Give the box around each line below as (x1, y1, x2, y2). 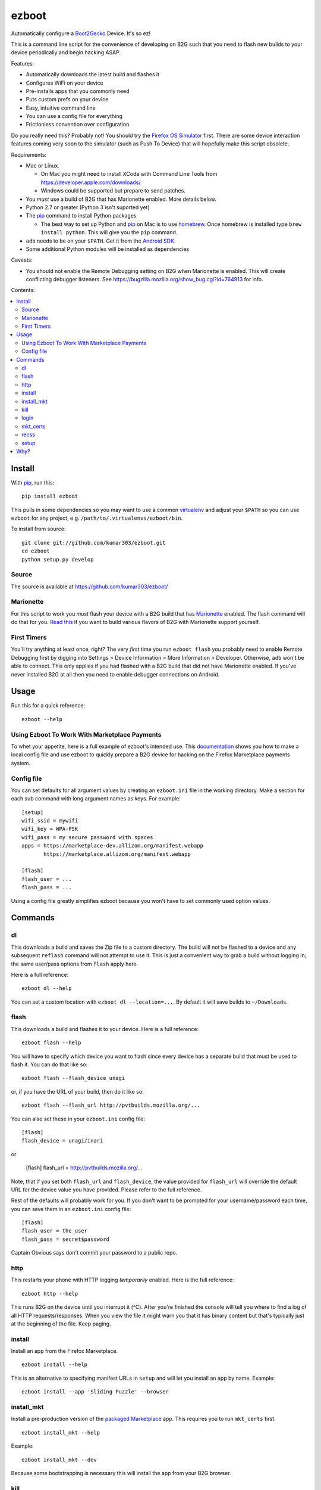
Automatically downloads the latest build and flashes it (26, 71, 160, 78)
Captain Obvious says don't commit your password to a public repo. (11, 1249, 178, 1256)
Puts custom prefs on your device (26, 96, 109, 103)
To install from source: (11, 525, 66, 533)
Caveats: (11, 256, 33, 263)
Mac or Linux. (26, 162, 59, 169)
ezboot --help (21, 716, 62, 722)
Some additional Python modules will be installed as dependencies (26, 245, 190, 253)
